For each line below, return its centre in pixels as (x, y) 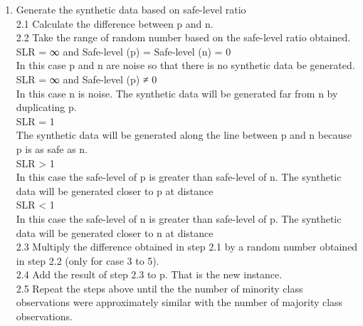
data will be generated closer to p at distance (115, 190)
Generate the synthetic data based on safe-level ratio (131, 9)
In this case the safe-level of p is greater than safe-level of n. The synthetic (179, 177)
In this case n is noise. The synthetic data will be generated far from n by (177, 93)
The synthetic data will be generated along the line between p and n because (184, 135)
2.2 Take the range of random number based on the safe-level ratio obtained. (183, 37)
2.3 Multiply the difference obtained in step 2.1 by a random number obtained (187, 247)
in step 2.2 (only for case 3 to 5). (88, 260)
